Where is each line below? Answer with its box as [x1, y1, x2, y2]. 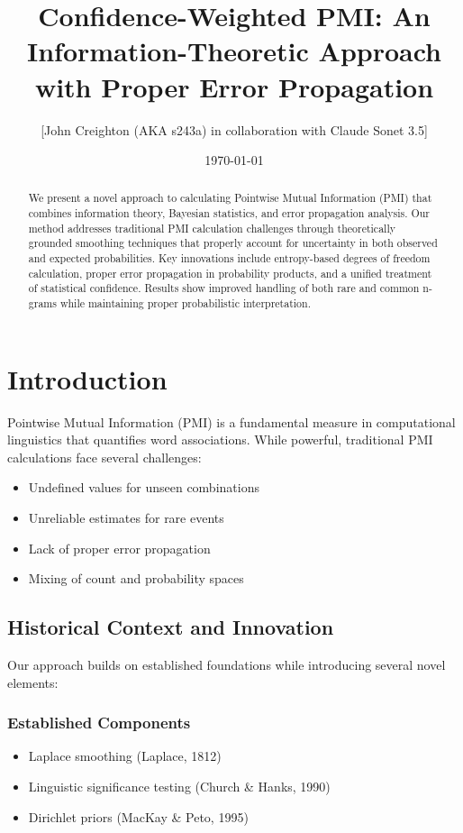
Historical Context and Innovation [7, 613, 334, 641]
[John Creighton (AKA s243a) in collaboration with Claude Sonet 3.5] [41, 120, 428, 139]
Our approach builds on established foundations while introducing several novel [7, 655, 446, 674]
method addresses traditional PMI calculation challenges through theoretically [28, 220, 395, 235]
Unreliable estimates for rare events [28, 508, 224, 527]
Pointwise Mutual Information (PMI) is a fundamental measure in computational [7, 412, 456, 431]
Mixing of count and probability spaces [28, 569, 244, 588]
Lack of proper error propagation [28, 538, 211, 557]
